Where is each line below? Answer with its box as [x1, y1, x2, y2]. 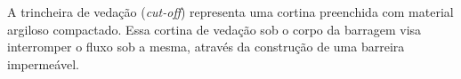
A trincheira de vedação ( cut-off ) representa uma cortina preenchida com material [7, 3, 454, 20]
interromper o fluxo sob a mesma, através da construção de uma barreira [7, 37, 405, 56]
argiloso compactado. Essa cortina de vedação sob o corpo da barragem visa [7, 20, 422, 38]
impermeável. [7, 54, 79, 73]
